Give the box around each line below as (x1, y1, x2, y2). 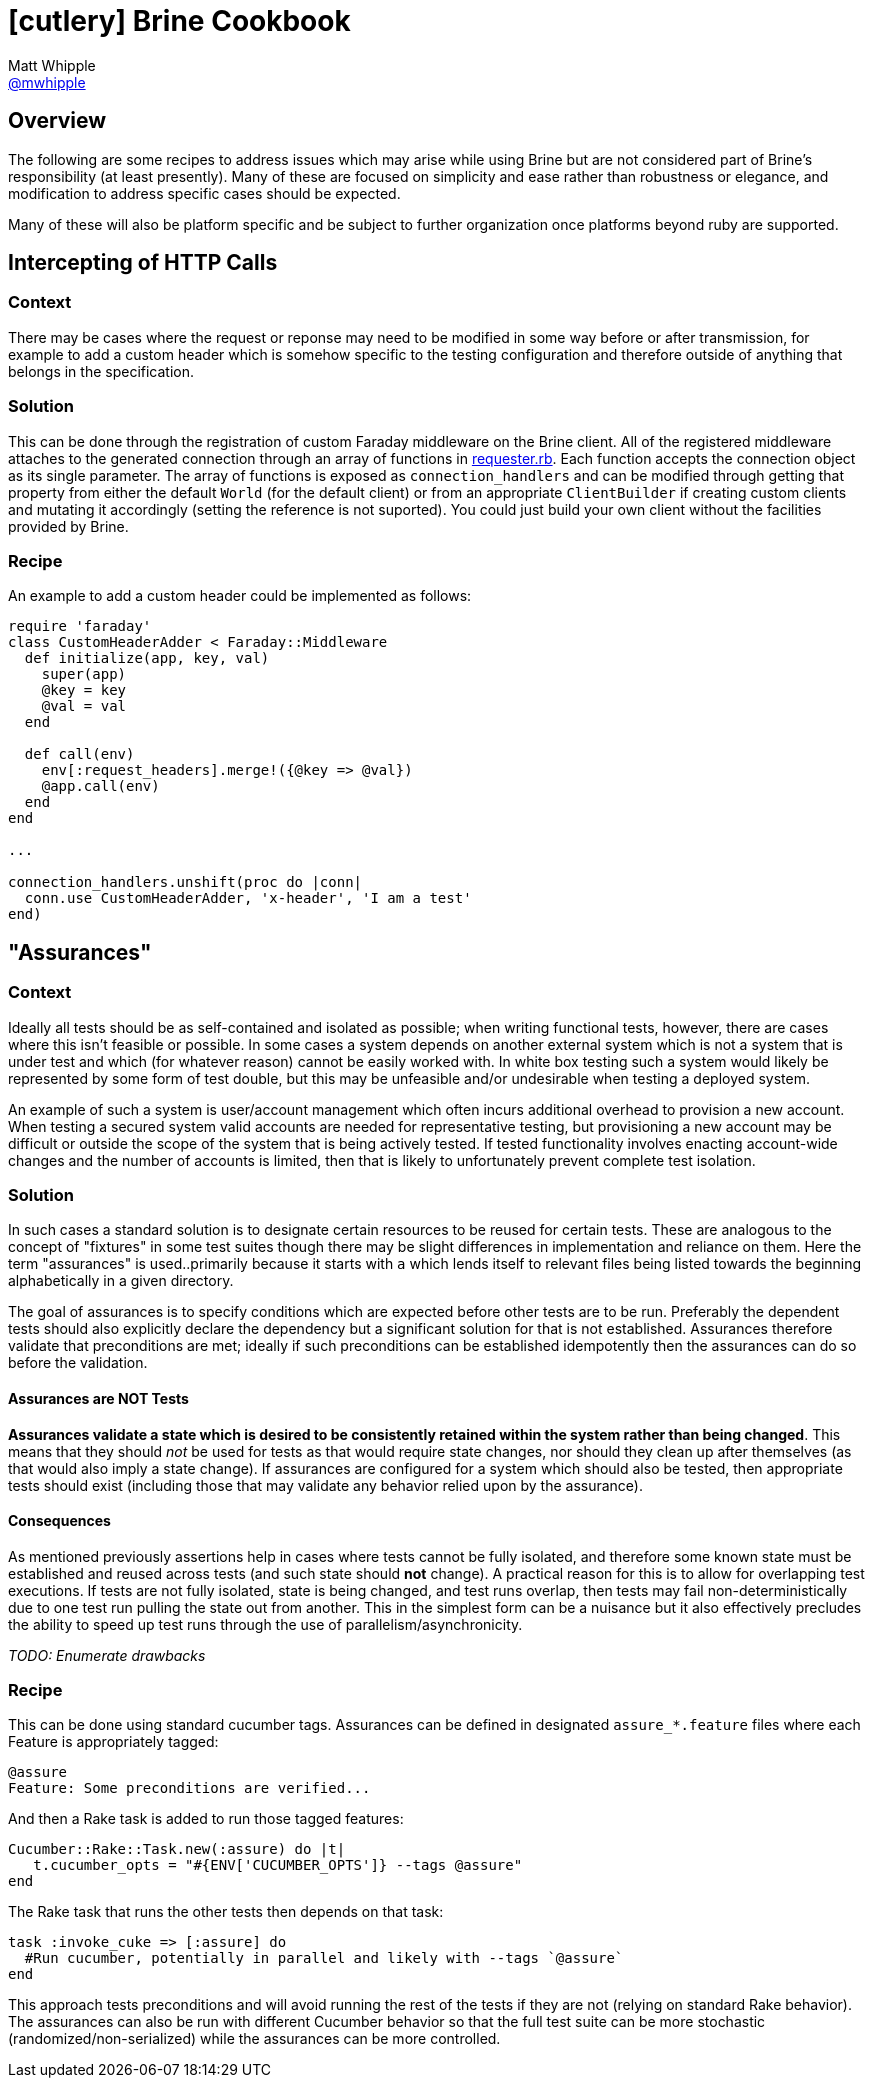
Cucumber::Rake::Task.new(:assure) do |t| (8, 1841, 346, 1858)
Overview (8, 108, 107, 134)
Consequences (8, 1512, 111, 1530)
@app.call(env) (41, 778, 160, 795)
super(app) (41, 666, 127, 683)
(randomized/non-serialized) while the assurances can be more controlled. (8, 2030, 501, 2048)
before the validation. (8, 1354, 148, 1372)
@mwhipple (8, 73, 86, 91)
